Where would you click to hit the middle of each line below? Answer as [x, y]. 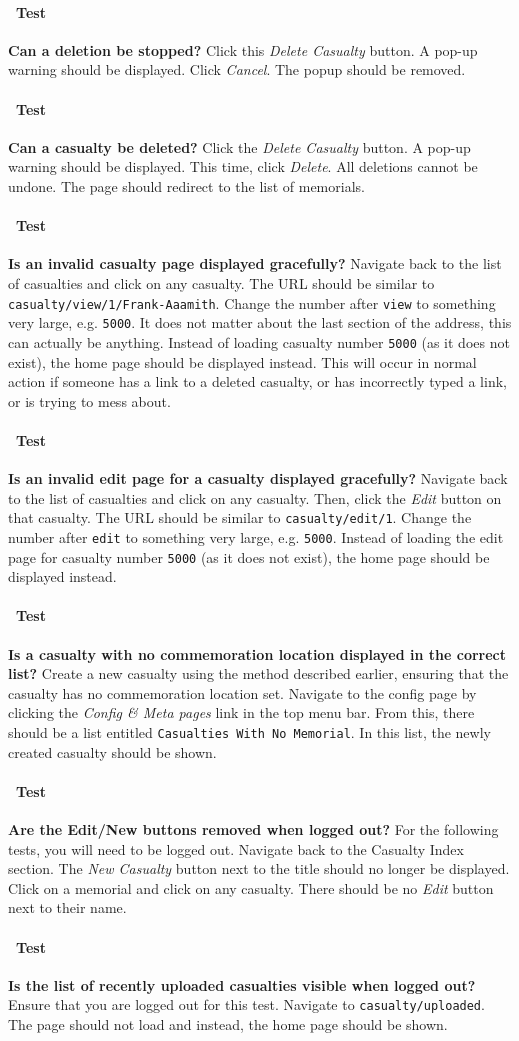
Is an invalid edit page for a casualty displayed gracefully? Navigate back [258, 478]
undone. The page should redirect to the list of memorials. [186, 185]
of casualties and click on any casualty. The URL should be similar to [221, 282]
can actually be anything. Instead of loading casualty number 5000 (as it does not [259, 341]
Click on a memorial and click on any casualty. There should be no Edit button [251, 887]
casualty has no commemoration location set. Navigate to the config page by [242, 692]
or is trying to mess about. [89, 400]
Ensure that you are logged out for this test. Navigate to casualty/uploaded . [246, 1004]
